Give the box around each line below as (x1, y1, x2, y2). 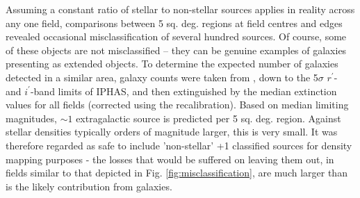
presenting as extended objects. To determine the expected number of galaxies (6, 56, 338, 71)
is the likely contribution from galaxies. (6, 179, 172, 193)
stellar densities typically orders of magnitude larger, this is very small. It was (6, 124, 338, 139)
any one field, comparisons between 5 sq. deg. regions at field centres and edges (6, 15, 343, 30)
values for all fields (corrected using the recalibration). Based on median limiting (6, 97, 349, 112)
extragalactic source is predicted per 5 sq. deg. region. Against (76, 110, 341, 125)
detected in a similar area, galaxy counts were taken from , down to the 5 (6, 69, 318, 84)
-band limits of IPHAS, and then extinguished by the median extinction (30, 83, 337, 98)
